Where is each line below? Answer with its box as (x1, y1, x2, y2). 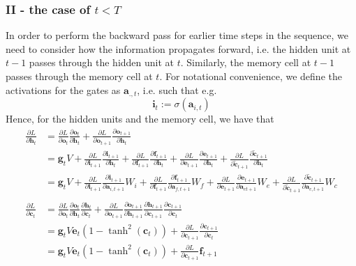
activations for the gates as (6, 82, 121, 97)
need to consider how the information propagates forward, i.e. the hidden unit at (6, 41, 351, 56)
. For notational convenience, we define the (159, 69, 342, 83)
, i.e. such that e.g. (137, 82, 217, 97)
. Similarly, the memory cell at (180, 55, 311, 70)
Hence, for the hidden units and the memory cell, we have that (6, 111, 274, 126)
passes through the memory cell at (6, 69, 153, 83)
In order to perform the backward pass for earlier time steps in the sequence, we (6, 28, 349, 42)
